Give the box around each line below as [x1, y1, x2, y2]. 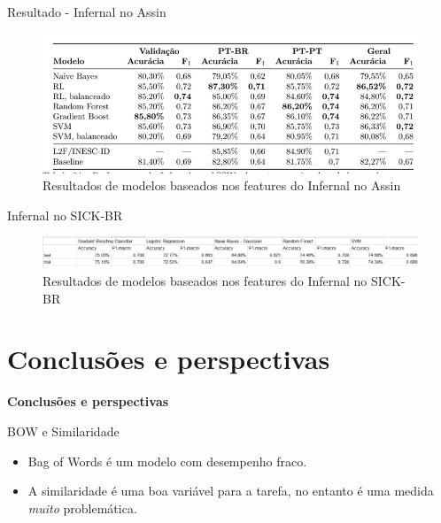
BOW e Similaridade [7, 421, 120, 440]
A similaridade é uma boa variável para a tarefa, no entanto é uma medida [27, 481, 434, 500]
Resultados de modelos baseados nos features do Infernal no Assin [43, 176, 401, 195]
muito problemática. [27, 498, 137, 517]
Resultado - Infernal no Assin [7, 3, 166, 20]
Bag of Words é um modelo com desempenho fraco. [27, 451, 307, 470]
